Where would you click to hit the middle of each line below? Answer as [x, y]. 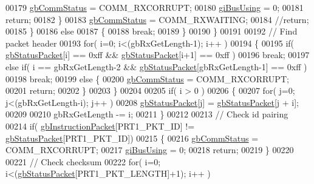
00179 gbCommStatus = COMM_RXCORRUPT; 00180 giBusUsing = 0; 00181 [155, 7]
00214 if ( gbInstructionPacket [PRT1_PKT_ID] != [100, 126]
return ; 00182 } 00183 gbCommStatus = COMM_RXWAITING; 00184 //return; [157, 19]
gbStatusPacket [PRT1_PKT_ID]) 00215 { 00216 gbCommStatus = [132, 138]
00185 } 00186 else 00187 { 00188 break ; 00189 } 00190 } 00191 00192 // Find [152, 31]
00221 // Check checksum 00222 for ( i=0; [83, 161]
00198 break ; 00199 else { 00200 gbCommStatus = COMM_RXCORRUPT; [147, 78]
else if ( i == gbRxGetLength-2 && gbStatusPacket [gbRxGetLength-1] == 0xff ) [156, 66]
